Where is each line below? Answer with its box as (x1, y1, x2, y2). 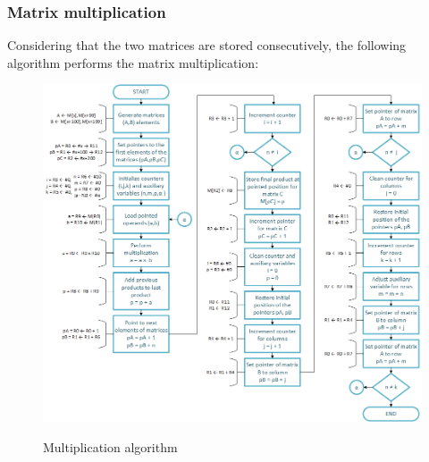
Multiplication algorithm (43, 437, 178, 456)
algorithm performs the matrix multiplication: (7, 53, 259, 71)
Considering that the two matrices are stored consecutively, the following (7, 36, 407, 55)
